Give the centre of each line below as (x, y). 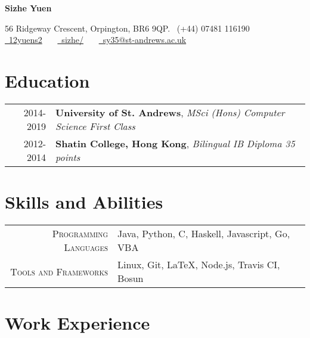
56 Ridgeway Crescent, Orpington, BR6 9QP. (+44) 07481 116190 (127, 28)
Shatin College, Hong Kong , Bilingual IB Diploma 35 (175, 143)
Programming (80, 234)
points (68, 157)
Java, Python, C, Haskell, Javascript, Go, (204, 234)
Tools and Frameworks (59, 271)
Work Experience (77, 323)
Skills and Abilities (84, 202)
